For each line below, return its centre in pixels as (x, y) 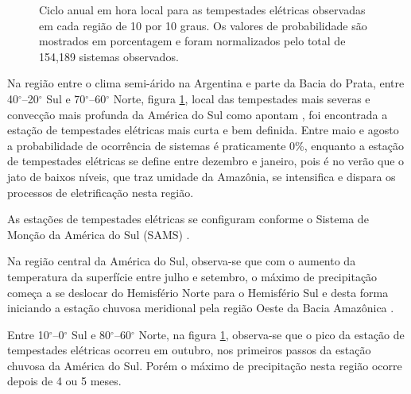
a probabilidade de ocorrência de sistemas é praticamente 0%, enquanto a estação (205, 145)
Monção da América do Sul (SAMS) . (99, 234)
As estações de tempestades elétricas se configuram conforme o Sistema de (188, 219)
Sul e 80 (91, 334)
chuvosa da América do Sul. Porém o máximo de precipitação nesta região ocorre (205, 365)
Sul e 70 (66, 98)
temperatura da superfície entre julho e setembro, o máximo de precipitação (192, 276)
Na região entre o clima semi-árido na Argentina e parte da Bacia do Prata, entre (206, 83)
